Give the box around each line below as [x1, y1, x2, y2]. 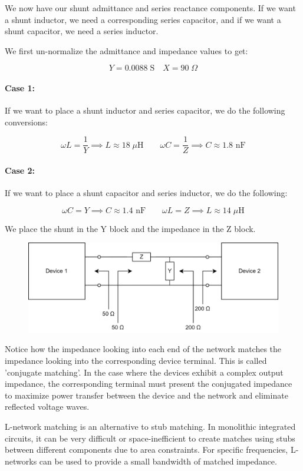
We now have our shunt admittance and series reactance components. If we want [5, 2, 296, 14]
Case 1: [5, 81, 35, 94]
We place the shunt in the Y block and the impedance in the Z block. [5, 222, 256, 234]
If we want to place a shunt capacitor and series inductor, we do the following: [5, 187, 288, 199]
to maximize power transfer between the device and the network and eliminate [5, 389, 288, 401]
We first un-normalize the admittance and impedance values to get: [5, 44, 248, 57]
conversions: [5, 115, 48, 128]
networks [5, 455, 37, 467]
